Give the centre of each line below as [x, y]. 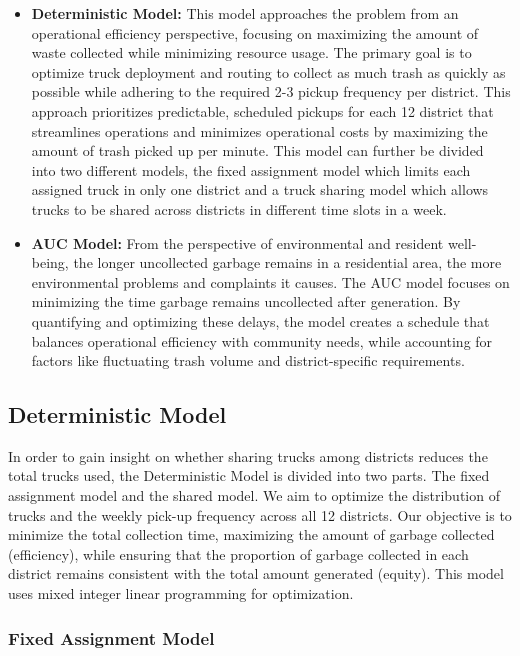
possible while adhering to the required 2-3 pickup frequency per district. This [271, 91]
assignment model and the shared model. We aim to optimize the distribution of [254, 495]
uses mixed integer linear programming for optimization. [181, 593]
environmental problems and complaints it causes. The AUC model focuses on [270, 281]
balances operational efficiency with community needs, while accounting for [262, 340]
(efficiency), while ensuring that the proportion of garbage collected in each [238, 553]
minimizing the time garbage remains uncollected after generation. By [246, 301]
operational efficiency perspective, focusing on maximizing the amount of [255, 32]
